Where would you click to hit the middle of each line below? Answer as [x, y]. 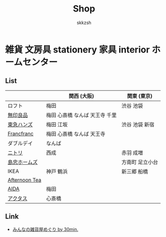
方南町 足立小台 [140, 162]
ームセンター [31, 62]
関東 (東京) [139, 96]
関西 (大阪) [81, 96]
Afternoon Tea [24, 180]
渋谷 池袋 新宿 [138, 124]
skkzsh [84, 23]
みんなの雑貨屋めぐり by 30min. [45, 229]
